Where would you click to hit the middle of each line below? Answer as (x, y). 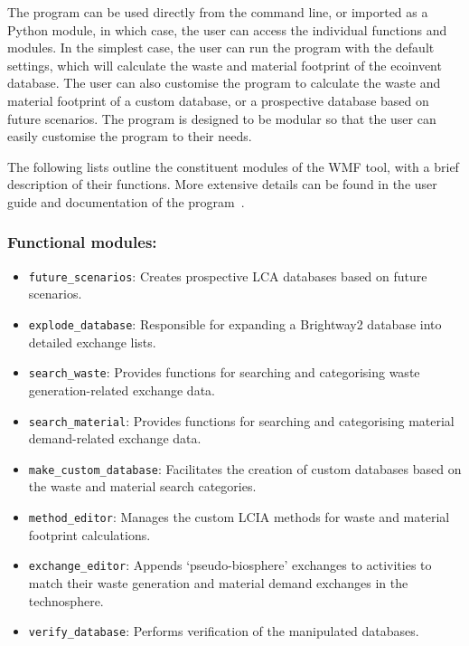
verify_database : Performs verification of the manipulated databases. (224, 631)
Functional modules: (82, 242)
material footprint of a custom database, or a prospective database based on (218, 100)
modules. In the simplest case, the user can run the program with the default (221, 47)
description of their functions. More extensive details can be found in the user (222, 184)
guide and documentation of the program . (126, 201)
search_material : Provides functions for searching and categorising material (241, 420)
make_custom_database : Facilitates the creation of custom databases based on (245, 468)
